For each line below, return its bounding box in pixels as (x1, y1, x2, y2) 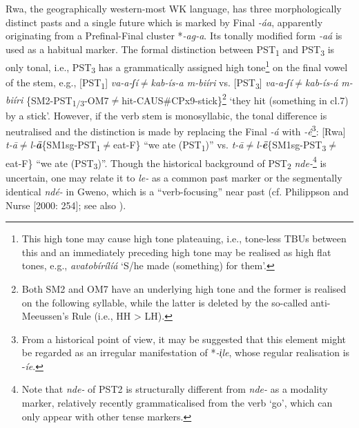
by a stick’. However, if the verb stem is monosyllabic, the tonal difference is (6, 108, 327, 122)
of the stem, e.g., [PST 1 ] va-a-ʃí (6, 75, 138, 91)
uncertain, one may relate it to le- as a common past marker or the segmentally (6, 171, 342, 185)
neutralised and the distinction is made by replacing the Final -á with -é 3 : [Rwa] (6, 122, 346, 138)
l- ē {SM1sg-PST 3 (256, 137, 327, 154)
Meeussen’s (21, 309, 69, 323)
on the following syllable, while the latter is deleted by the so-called (21, 295, 308, 309)
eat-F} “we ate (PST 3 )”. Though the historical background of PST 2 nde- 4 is (6, 153, 327, 172)
